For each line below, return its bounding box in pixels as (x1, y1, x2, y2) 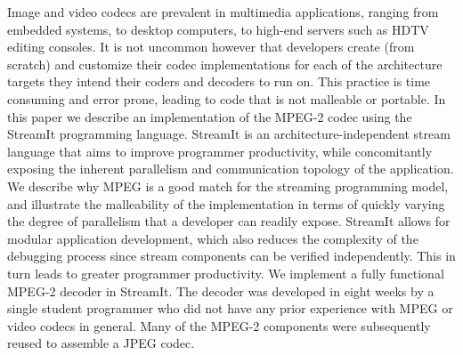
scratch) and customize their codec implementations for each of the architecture (7, 54, 443, 73)
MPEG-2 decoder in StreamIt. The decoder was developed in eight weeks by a (7, 281, 435, 300)
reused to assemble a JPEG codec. (7, 334, 195, 352)
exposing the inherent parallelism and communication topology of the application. (7, 159, 454, 178)
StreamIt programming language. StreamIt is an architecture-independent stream (7, 125, 451, 143)
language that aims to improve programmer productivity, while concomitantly (7, 141, 433, 160)
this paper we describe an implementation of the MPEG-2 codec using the (7, 107, 412, 125)
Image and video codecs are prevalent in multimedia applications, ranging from (7, 3, 439, 20)
